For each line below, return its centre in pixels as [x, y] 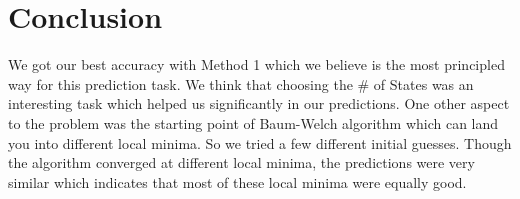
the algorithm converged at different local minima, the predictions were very [241, 162]
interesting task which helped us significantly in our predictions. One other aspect [259, 103]
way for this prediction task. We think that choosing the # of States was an [241, 83]
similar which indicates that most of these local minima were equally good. [237, 181]
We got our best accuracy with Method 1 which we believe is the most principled [256, 64]
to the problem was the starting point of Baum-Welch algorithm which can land [253, 122]
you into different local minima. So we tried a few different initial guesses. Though [260, 142]
